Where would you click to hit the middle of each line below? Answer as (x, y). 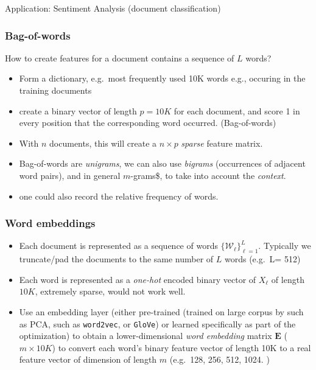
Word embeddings (50, 223)
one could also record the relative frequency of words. (119, 196)
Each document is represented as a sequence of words (118, 246)
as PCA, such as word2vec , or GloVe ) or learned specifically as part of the (157, 323)
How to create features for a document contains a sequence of (120, 58)
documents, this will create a (103, 143)
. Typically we (285, 246)
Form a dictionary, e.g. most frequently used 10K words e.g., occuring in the (162, 78)
